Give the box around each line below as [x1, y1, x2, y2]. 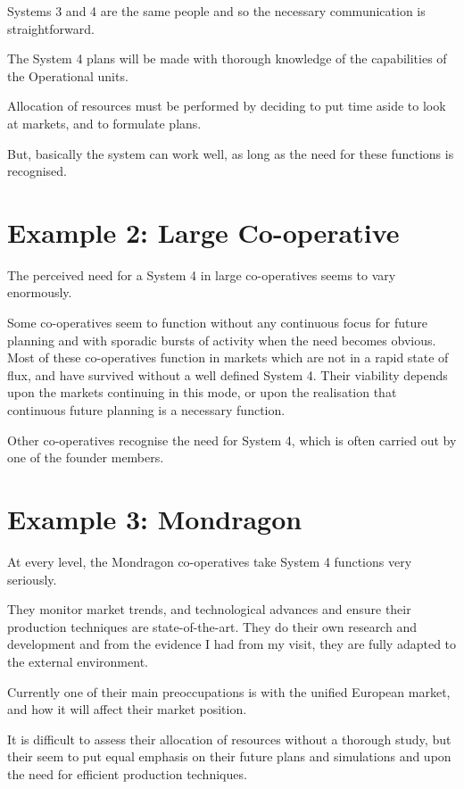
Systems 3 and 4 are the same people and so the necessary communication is [7, 2, 426, 20]
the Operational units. [7, 66, 128, 85]
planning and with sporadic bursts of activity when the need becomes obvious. [7, 330, 436, 349]
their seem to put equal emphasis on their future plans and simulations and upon [7, 747, 452, 766]
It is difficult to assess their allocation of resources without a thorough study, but [7, 729, 452, 748]
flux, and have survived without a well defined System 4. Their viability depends [7, 365, 448, 384]
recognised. [7, 162, 68, 180]
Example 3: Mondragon [7, 501, 302, 536]
